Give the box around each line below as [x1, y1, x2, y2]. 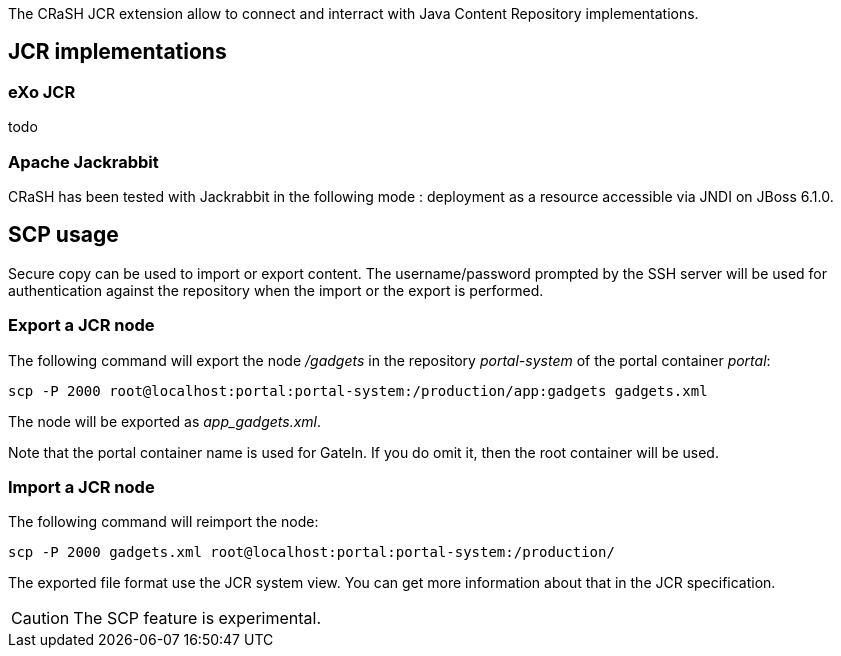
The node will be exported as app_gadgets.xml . [8, 412, 321, 430]
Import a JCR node [8, 476, 155, 497]
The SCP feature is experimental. [73, 608, 322, 629]
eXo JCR [8, 81, 76, 102]
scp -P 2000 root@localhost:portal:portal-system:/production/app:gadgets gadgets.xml [8, 382, 708, 399]
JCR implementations [8, 39, 227, 65]
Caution [11, 608, 70, 629]
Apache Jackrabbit [8, 151, 159, 172]
